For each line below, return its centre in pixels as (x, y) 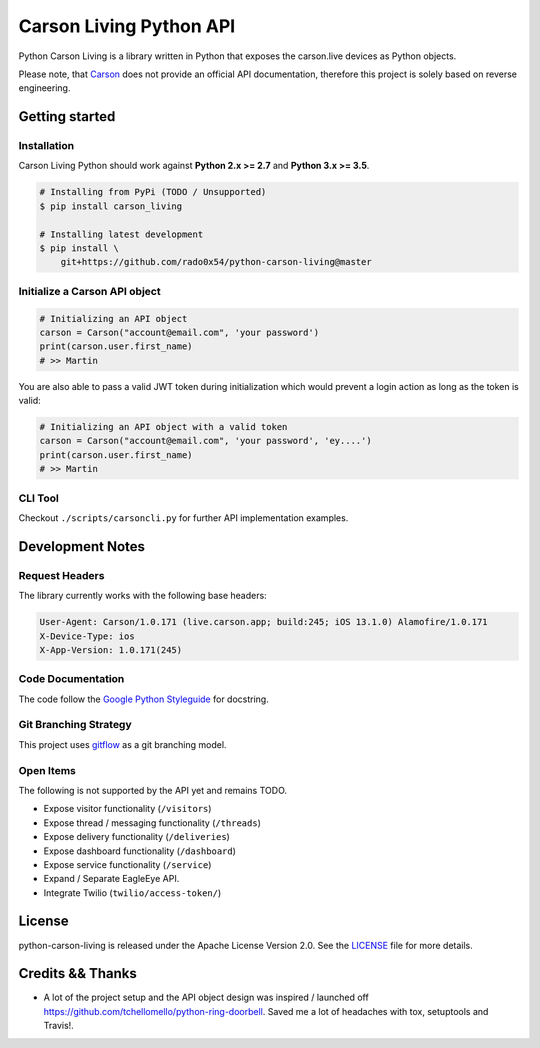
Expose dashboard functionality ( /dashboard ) (140, 851)
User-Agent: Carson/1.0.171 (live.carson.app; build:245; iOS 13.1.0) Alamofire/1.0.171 (264, 622)
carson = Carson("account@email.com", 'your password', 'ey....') (205, 441)
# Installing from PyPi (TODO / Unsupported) (153, 192)
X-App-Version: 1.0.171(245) (111, 649)
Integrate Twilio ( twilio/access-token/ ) (132, 892)
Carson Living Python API (127, 26)
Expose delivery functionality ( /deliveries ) (136, 837)
